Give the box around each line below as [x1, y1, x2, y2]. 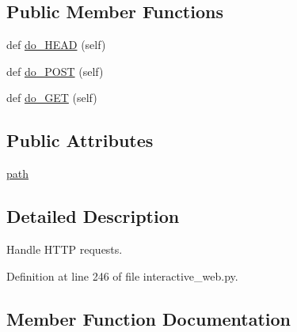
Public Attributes [6, 128, 154, 153]
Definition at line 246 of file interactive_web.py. [6, 267, 238, 284]
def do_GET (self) [6, 89, 97, 106]
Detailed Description [6, 204, 180, 228]
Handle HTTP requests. [6, 240, 123, 257]
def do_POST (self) [6, 62, 104, 79]
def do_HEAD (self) [6, 36, 106, 53]
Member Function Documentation [6, 306, 291, 330]
